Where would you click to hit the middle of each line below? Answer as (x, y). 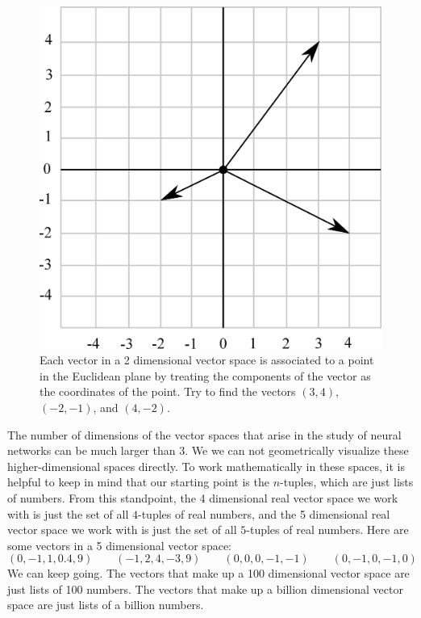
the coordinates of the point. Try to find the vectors (168, 391)
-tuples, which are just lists (347, 482)
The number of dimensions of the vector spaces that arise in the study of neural (204, 434)
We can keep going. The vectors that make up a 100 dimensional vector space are (208, 573)
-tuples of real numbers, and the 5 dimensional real (264, 513)
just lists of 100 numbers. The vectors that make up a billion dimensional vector (205, 589)
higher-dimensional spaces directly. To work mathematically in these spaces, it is (206, 466)
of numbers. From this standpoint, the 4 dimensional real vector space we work (203, 497)
